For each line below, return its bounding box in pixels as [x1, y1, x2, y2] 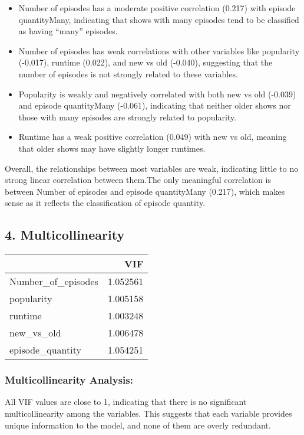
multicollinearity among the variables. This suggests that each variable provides [5, 407, 292, 419]
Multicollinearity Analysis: [5, 372, 133, 387]
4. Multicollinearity [5, 225, 125, 244]
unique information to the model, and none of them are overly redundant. [5, 418, 271, 431]
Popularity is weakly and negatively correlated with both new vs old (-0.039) [18, 87, 296, 100]
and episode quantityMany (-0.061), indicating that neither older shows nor [18, 99, 291, 112]
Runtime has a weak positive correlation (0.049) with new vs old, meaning [18, 130, 287, 143]
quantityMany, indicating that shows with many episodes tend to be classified [18, 13, 299, 25]
